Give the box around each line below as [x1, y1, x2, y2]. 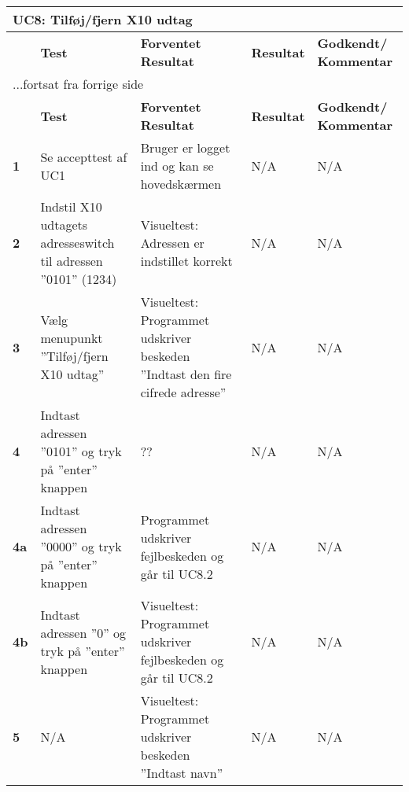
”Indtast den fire [140, 365, 232, 383]
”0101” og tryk [40, 442, 122, 460]
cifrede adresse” [140, 383, 227, 401]
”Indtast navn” [140, 764, 223, 782]
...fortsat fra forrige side [13, 75, 144, 93]
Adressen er [140, 234, 204, 252]
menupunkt [40, 329, 103, 347]
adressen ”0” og [40, 623, 127, 642]
